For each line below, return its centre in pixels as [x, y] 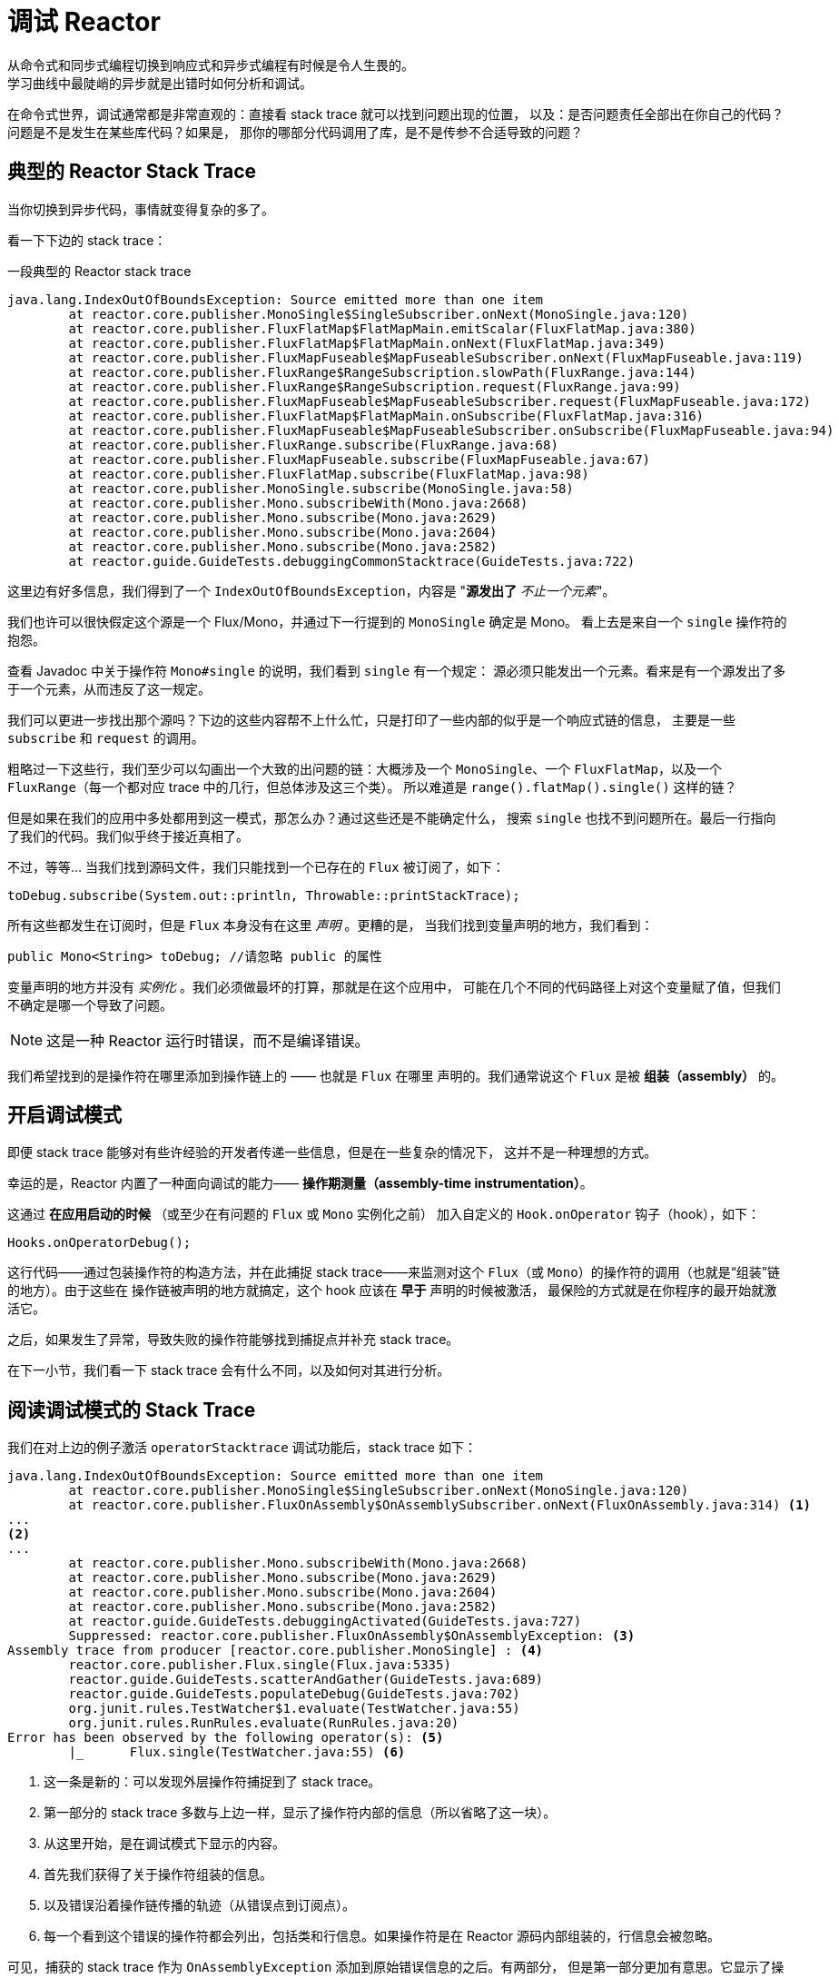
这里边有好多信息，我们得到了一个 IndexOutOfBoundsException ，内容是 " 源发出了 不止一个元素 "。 [311, 590]
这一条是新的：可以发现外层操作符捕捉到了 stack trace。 [212, 1782]
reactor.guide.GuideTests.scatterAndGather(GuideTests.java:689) [306, 1680]
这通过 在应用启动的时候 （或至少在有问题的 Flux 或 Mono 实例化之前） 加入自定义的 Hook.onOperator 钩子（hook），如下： [384, 1214]
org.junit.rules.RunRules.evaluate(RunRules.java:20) [264, 1723]
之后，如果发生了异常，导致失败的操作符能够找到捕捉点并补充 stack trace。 [233, 1340]
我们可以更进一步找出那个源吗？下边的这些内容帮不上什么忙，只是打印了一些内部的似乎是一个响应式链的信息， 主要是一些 [371, 719]
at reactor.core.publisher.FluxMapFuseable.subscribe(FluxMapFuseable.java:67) [360, 459]
